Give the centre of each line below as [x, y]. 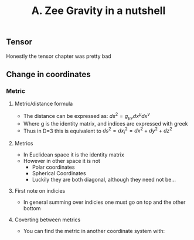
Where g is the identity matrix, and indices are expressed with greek [106, 123]
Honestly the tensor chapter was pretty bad [59, 56]
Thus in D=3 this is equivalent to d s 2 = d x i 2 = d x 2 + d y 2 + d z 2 [98, 131]
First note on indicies [40, 191]
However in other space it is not [62, 161]
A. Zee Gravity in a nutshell [98, 11]
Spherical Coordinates [59, 173]
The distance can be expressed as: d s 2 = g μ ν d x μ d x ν [87, 116]
